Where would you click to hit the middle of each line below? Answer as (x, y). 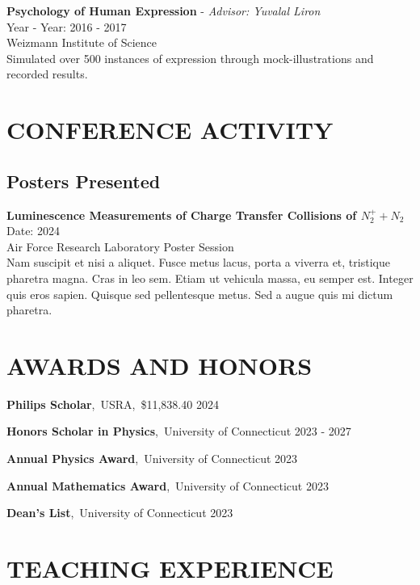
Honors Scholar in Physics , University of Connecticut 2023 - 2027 (179, 431)
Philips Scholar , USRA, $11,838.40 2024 (113, 404)
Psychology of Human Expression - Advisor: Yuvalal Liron (164, 11)
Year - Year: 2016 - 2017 (67, 26)
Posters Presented (84, 181)
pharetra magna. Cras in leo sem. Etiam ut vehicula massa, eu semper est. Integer (210, 278)
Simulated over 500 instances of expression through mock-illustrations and (190, 58)
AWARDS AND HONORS (160, 365)
